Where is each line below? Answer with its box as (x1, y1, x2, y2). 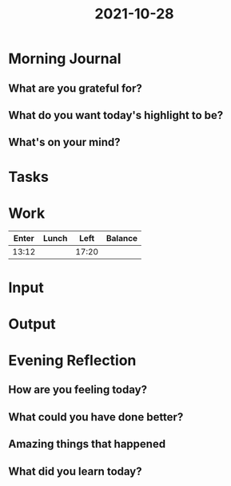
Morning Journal (8, 49, 121, 68)
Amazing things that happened (8, 437, 166, 451)
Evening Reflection (8, 352, 137, 369)
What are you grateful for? (8, 81, 142, 95)
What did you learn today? (8, 464, 142, 478)
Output (8, 314, 56, 333)
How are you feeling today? (8, 383, 148, 397)
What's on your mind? (8, 136, 121, 149)
